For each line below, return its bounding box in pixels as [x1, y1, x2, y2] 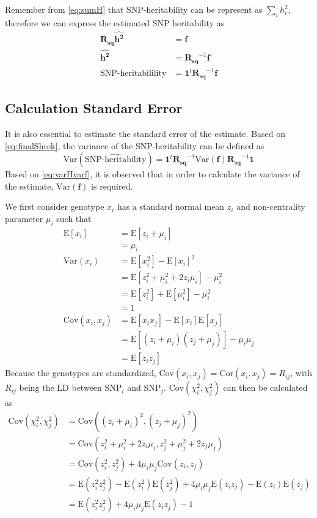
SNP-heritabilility [100, 69, 167, 78]
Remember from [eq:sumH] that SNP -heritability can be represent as [5, 3, 263, 15]
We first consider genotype [5, 200, 104, 213]
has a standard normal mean [117, 200, 225, 213]
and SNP [127, 381, 161, 394]
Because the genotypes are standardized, [5, 366, 156, 379]
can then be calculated [223, 381, 308, 394]
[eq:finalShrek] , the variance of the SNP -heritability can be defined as [5, 139, 264, 152]
